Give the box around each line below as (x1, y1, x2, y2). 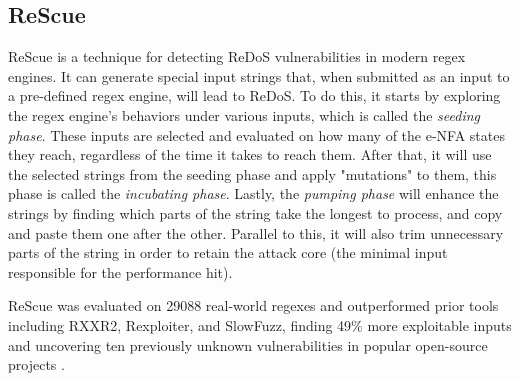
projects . (8, 354, 65, 375)
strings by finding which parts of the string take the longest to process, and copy (8, 202, 503, 223)
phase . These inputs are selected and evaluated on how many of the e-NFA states (8, 124, 505, 145)
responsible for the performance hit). (8, 261, 233, 282)
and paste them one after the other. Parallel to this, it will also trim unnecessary (8, 222, 504, 243)
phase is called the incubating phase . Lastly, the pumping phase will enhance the (8, 183, 499, 204)
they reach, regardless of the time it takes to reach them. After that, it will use (8, 144, 492, 165)
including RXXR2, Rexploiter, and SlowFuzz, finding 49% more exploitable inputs (8, 314, 512, 335)
